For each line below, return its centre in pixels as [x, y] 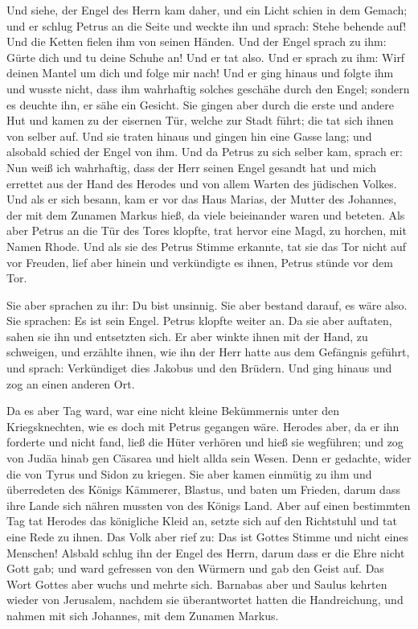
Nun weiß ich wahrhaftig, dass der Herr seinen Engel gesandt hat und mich [191, 167]
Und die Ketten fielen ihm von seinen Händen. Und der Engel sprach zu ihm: [197, 41]
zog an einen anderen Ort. [71, 383]
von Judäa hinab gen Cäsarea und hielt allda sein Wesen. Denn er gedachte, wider [209, 458]
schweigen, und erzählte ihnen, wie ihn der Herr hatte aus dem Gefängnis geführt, [208, 352]
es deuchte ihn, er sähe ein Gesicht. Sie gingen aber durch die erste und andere [201, 104]
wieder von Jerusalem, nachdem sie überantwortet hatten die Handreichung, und [205, 600]
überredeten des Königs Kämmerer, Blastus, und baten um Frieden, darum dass [203, 489]
